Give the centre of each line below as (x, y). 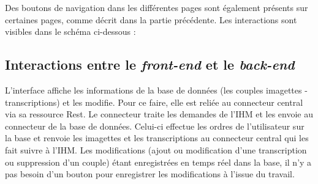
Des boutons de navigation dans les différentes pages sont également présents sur (157, 7)
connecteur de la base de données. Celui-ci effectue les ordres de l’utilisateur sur (155, 126)
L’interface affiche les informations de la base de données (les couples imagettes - (156, 90)
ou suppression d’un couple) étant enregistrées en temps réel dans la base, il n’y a (158, 162)
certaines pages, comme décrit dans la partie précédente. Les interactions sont (151, 19)
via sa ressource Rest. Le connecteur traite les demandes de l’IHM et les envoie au (159, 114)
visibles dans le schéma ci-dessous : (70, 31)
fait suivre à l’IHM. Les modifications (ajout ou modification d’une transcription (156, 149)
